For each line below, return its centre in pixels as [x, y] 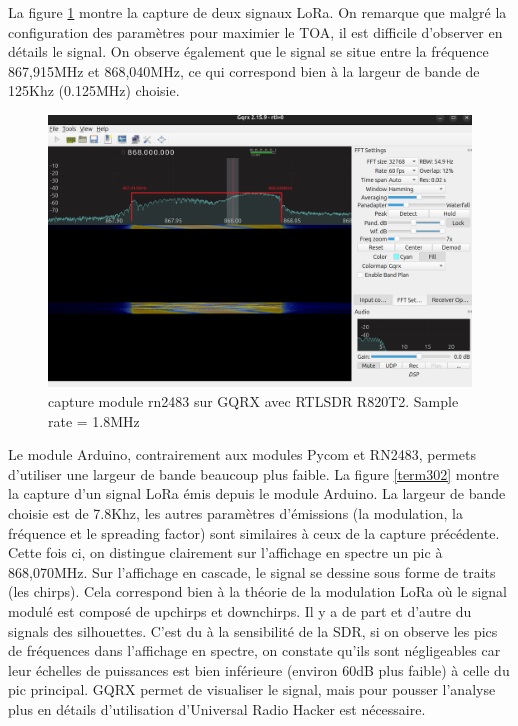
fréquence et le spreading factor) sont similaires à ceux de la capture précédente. [254, 532]
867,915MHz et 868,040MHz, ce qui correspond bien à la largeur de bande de [244, 70]
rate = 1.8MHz [94, 420]
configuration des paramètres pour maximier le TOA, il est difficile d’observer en [255, 31]
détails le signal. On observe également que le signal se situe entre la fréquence [248, 51]
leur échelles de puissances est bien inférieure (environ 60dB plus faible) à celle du [259, 669]
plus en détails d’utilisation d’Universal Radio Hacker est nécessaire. [217, 708]
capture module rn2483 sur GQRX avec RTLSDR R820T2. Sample [253, 401]
